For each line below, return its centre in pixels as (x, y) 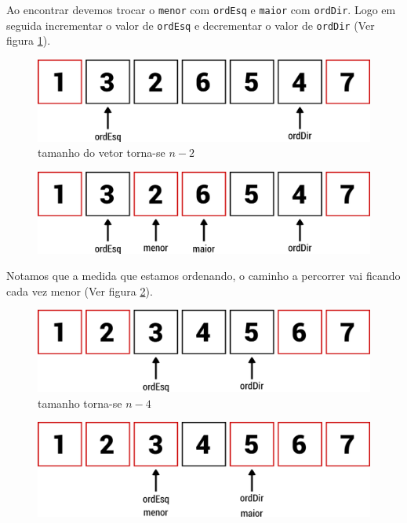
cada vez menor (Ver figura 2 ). (80, 291)
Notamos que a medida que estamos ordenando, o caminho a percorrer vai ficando (203, 276)
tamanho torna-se (80, 403)
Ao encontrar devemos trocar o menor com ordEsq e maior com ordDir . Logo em (201, 9)
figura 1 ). (29, 40)
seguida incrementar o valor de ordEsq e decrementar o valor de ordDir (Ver (191, 25)
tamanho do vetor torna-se (102, 153)
